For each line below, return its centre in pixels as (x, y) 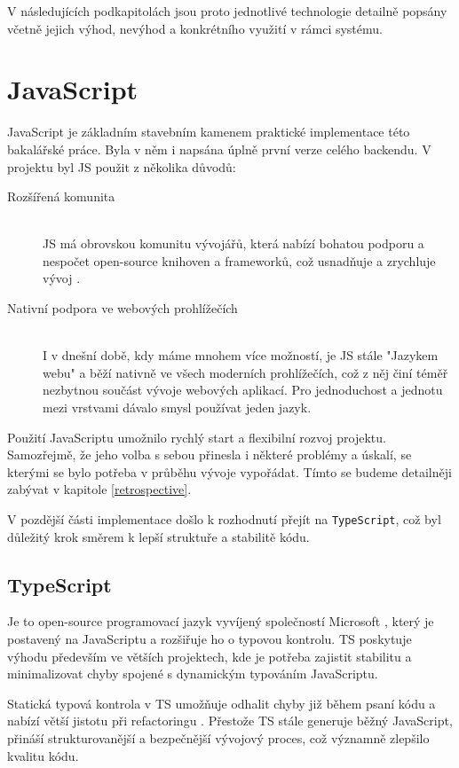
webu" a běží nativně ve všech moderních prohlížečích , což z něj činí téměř (245, 372)
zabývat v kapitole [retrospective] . (99, 489)
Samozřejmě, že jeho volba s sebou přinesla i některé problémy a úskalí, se (210, 455)
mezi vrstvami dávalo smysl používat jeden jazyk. (177, 408)
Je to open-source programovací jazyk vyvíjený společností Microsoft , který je (221, 621)
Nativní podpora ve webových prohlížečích (123, 308)
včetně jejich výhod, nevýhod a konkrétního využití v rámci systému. (195, 28)
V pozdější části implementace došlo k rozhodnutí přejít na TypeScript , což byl (224, 519)
